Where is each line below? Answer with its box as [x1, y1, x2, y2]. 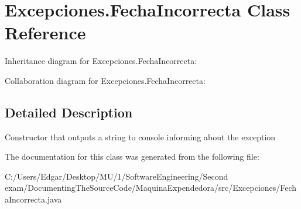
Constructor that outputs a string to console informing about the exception [5, 130, 276, 143]
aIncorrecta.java [5, 193, 62, 205]
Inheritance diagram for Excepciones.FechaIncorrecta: [5, 55, 197, 67]
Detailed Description [5, 103, 133, 121]
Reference [5, 21, 86, 45]
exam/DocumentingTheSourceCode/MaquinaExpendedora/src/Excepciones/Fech [5, 181, 297, 194]
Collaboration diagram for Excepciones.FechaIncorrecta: [5, 74, 206, 86]
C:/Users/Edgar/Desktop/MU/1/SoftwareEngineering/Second [5, 170, 228, 182]
